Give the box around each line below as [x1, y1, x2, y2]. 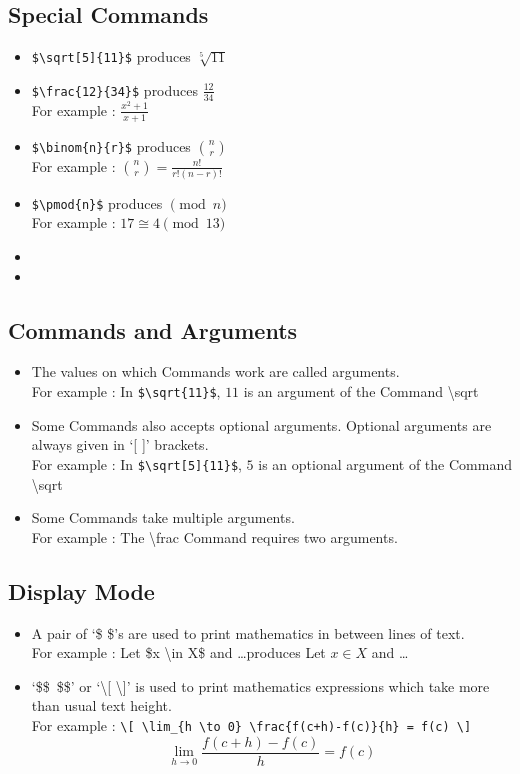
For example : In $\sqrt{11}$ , [31, 381, 221, 402]
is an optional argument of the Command [258, 453, 512, 474]
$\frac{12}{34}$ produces [31, 79, 199, 100]
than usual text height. [31, 695, 172, 716]
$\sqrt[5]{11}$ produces [31, 46, 191, 67]
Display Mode [8, 575, 155, 606]
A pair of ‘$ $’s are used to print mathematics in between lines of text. [31, 622, 465, 643]
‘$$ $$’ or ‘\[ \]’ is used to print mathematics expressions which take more [31, 675, 490, 696]
